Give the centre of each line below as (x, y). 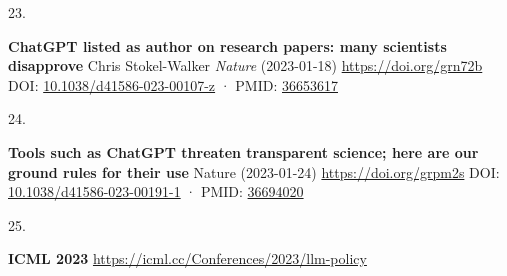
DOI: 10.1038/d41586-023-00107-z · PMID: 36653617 (173, 84)
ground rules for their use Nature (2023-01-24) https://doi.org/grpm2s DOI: (254, 171)
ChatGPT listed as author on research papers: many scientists (227, 45)
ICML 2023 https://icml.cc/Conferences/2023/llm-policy (187, 258)
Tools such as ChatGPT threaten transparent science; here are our (243, 151)
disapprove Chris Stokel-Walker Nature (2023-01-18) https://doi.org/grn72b (245, 65)
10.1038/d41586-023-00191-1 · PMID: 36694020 (156, 191)
